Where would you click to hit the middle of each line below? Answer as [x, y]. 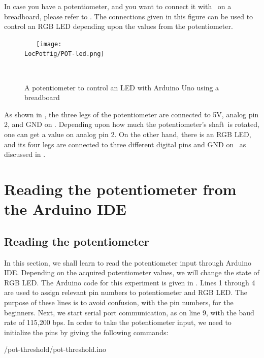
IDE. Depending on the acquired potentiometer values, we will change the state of [132, 272]
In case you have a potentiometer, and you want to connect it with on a [118, 6]
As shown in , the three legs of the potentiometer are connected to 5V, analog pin [131, 114]
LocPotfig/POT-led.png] [64, 54]
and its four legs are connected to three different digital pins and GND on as [125, 144]
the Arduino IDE [65, 209]
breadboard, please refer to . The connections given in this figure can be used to [129, 16]
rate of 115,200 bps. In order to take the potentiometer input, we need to [118, 322]
